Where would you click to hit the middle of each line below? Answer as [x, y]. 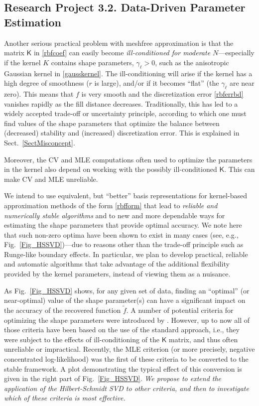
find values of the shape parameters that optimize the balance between [112, 123]
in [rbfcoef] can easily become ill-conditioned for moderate [122, 53]
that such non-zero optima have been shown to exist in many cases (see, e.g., [121, 234]
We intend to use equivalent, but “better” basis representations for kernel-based [126, 196]
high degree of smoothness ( [47, 83]
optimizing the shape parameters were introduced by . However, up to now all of [127, 320]
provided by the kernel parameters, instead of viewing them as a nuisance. [117, 274]
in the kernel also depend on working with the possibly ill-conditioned [111, 169]
